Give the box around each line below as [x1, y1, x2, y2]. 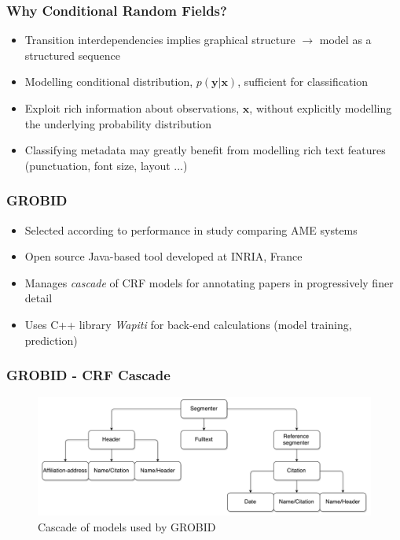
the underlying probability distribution [24, 115, 211, 131]
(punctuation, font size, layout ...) [24, 157, 188, 173]
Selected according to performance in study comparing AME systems [24, 221, 358, 238]
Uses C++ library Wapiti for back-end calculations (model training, [24, 316, 352, 332]
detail [24, 290, 53, 306]
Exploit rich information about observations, [24, 100, 240, 116]
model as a [319, 31, 372, 48]
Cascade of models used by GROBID [38, 518, 216, 534]
